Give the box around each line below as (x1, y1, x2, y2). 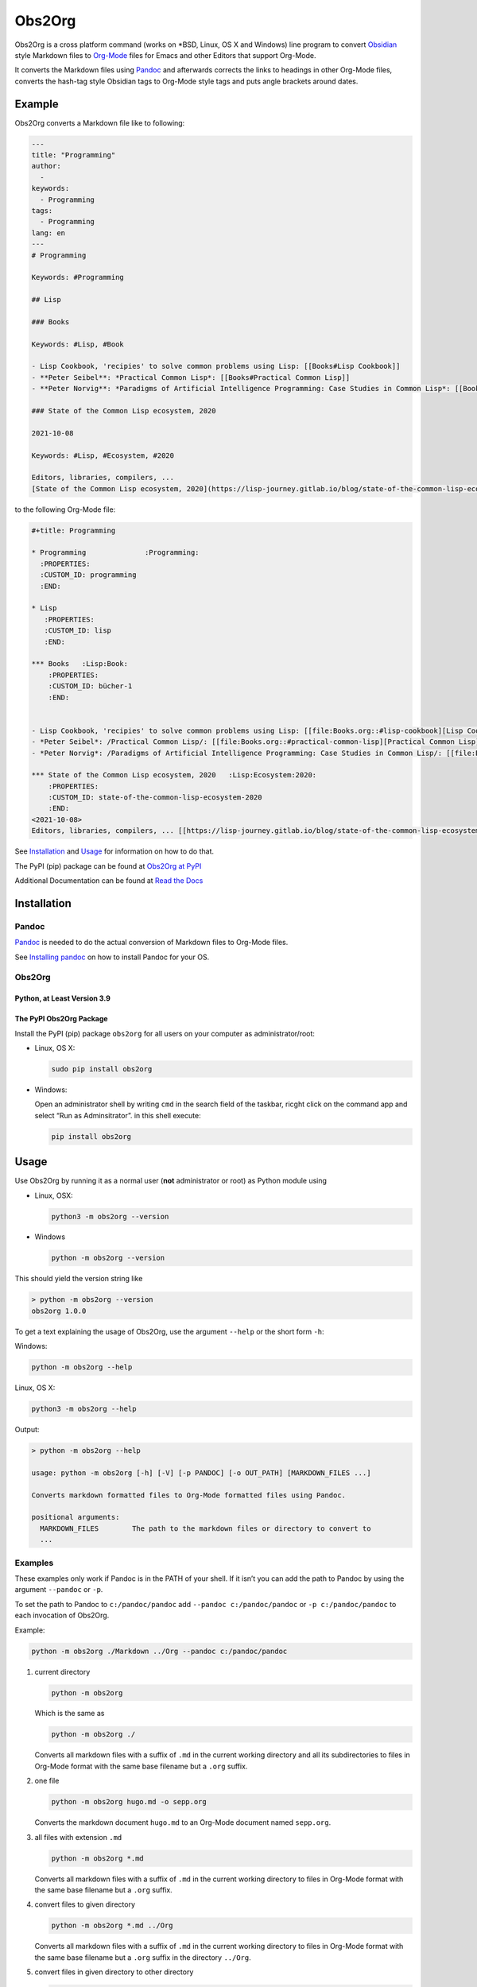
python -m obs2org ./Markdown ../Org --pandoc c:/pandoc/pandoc (31, 1646, 288, 1656)
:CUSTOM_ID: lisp (44, 626, 111, 635)
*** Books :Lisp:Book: (31, 660, 129, 668)
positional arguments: (31, 1513, 120, 1522)
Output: (14, 1425, 40, 1435)
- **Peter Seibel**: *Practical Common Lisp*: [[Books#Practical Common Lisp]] (31, 373, 351, 382)
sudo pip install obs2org (51, 1064, 153, 1073)
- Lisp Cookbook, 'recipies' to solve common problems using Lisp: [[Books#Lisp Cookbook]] (31, 362, 401, 371)
